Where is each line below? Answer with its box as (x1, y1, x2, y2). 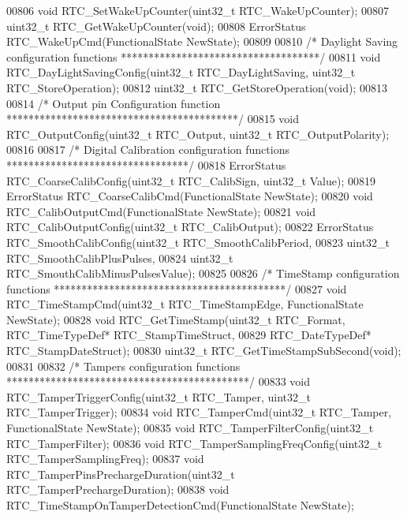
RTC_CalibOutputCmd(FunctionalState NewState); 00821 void (6, 203, 316, 219)
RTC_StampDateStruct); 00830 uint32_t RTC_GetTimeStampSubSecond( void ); (6, 342, 401, 359)
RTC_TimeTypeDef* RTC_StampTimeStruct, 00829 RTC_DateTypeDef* (6, 327, 372, 343)
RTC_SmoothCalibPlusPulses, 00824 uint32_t (6, 249, 233, 266)
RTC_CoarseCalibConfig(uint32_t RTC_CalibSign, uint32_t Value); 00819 (6, 172, 376, 189)
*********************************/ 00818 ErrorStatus (6, 156, 286, 173)
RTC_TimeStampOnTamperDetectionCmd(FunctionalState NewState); (6, 497, 354, 513)
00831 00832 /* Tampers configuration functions (6, 357, 241, 374)
